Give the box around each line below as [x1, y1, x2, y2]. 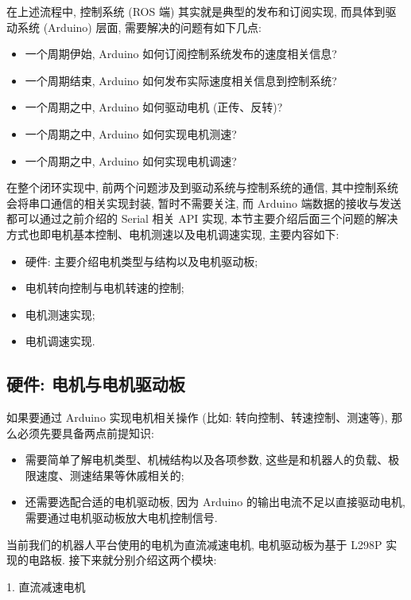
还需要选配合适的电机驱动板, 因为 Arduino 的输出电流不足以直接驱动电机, [25, 493, 405, 510]
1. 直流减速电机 [6, 578, 86, 594]
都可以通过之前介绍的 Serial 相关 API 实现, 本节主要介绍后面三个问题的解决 [6, 210, 398, 227]
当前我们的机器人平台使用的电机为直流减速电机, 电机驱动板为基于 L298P [6, 536, 382, 552]
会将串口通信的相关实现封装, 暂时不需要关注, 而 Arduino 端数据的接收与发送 [6, 194, 401, 211]
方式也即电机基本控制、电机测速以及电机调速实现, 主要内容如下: [6, 225, 339, 242]
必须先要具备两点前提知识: [17, 424, 154, 441]
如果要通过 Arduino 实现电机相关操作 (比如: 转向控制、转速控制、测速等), [6, 409, 388, 426]
